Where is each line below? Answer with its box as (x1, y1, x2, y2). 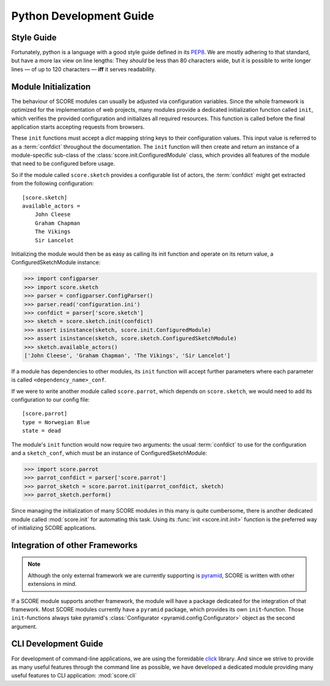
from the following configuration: (11, 180, 94, 187)
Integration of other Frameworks (11, 540, 137, 551)
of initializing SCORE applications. (11, 524, 97, 531)
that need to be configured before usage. (11, 160, 116, 167)
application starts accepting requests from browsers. (11, 123, 145, 131)
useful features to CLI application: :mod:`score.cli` (11, 672, 137, 679)
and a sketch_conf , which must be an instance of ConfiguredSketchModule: (11, 449, 207, 457)
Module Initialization (11, 81, 91, 92)
